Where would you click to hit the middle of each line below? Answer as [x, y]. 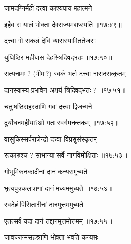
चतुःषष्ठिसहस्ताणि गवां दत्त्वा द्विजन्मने [48, 106]
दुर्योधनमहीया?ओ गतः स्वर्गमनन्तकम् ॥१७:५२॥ [62, 122]
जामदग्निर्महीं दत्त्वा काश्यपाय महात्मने [48, 8]
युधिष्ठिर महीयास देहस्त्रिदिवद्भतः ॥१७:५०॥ [58, 57]
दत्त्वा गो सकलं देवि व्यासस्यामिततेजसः [50, 41]
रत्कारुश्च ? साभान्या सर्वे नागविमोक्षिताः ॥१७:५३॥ [66, 155]
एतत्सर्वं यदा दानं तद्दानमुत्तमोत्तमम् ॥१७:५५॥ [58, 220]
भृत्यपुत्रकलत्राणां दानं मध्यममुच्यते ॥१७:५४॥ [58, 188]
